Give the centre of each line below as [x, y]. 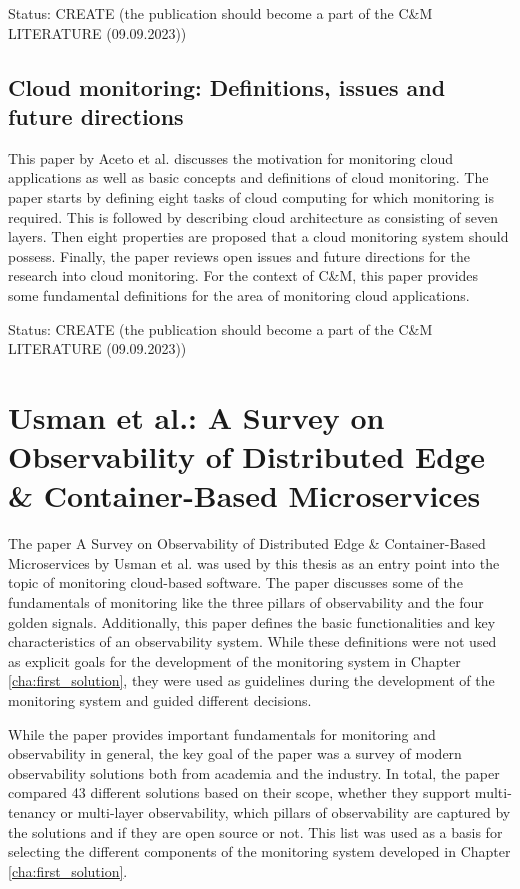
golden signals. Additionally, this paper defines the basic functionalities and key [252, 621]
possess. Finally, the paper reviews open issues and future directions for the [239, 255]
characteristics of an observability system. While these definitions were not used [252, 641]
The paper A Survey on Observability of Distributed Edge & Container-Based [247, 543]
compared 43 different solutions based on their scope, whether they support [239, 792]
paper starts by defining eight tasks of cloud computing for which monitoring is [251, 196]
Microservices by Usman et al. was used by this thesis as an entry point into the [254, 562]
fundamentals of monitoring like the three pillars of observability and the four [246, 602]
